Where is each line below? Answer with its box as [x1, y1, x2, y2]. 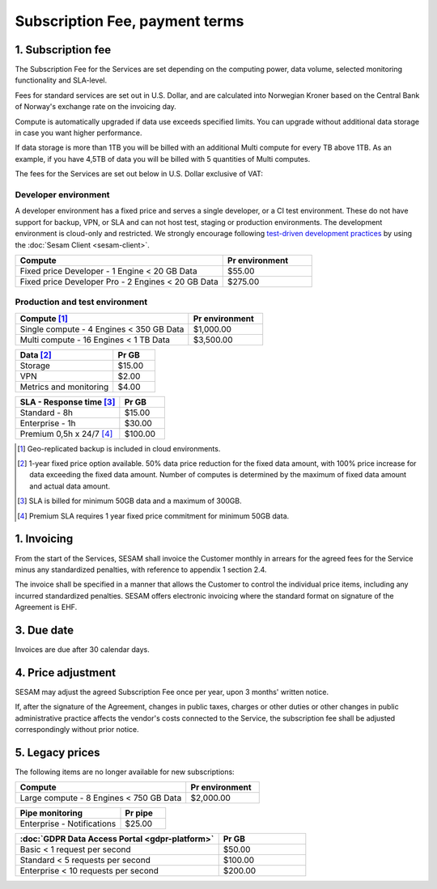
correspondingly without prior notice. [15, 725, 139, 734]
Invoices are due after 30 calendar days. [15, 644, 150, 654]
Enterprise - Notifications [19, 818, 117, 829]
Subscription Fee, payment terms [15, 12, 244, 30]
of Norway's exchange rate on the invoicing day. [15, 102, 177, 112]
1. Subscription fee [15, 43, 112, 57]
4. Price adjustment [15, 666, 117, 679]
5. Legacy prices [15, 745, 100, 760]
